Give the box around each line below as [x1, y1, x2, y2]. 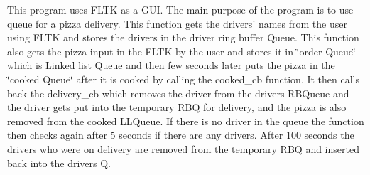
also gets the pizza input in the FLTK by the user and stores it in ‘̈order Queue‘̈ [7, 43, 356, 58]
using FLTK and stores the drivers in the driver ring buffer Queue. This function [7, 30, 359, 45]
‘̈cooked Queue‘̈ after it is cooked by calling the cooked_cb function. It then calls [7, 71, 360, 86]
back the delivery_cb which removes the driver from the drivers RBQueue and [7, 85, 349, 100]
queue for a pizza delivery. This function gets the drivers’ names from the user [7, 16, 347, 31]
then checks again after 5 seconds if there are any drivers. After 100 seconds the [7, 127, 354, 142]
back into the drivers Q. [7, 155, 111, 170]
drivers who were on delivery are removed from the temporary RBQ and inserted [7, 141, 359, 156]
